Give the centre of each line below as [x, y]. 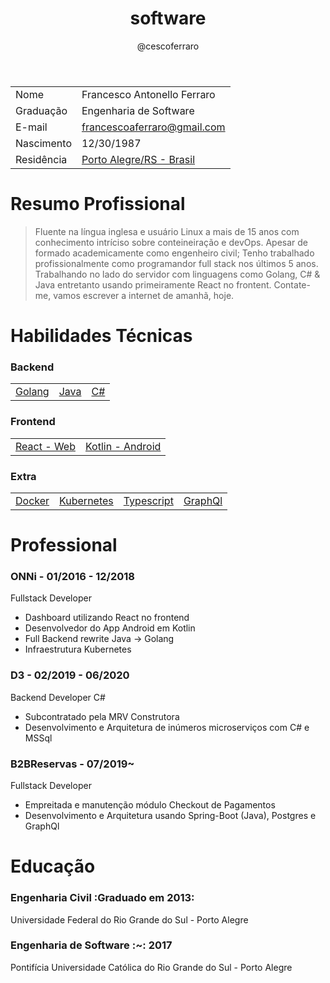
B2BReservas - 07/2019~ [72, 764]
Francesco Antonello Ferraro [148, 94]
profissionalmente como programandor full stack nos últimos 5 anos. [176, 263]
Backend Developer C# [58, 697]
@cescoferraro [168, 46]
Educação [53, 866]
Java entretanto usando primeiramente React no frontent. [153, 284]
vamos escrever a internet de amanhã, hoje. [144, 295]
